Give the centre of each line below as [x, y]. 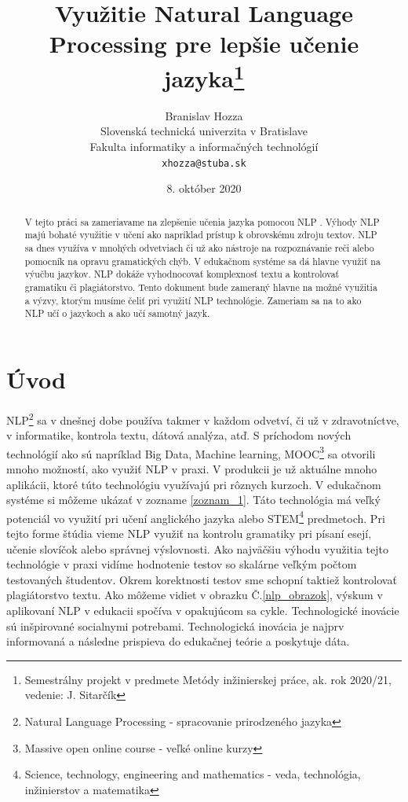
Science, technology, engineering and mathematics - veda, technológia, [193, 774]
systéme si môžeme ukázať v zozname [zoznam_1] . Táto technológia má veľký [193, 500]
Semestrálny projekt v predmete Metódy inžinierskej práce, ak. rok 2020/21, [208, 679]
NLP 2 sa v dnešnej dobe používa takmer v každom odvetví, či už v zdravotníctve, [203, 418]
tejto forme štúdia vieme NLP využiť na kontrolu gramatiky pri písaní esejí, [189, 533]
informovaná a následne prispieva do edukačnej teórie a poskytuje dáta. [178, 641]
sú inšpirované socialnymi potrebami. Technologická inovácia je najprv [175, 625]
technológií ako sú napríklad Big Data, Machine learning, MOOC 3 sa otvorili [191, 452]
